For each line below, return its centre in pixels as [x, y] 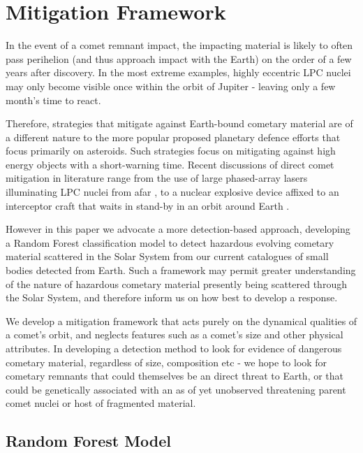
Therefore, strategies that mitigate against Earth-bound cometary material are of [179, 123]
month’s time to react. [53, 100]
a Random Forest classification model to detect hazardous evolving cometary [170, 242]
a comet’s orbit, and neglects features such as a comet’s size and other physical [175, 335]
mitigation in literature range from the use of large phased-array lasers [157, 178]
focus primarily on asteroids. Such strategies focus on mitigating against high [171, 151]
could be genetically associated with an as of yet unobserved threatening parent [176, 389]
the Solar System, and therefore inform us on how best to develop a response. [172, 297]
